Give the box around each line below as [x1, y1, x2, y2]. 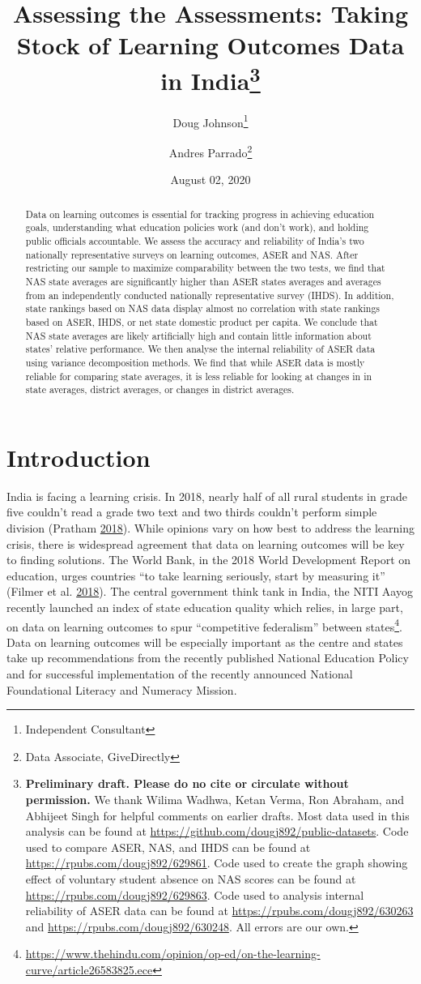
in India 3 [160, 60, 261, 96]
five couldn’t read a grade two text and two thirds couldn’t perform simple [6, 503, 377, 520]
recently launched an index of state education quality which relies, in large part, [6, 599, 403, 615]
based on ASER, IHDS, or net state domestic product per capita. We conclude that [25, 314, 378, 328]
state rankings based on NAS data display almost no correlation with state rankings [25, 302, 381, 315]
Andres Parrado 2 [168, 142, 253, 160]
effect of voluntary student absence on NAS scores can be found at [25, 870, 356, 887]
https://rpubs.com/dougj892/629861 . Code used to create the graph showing [25, 854, 408, 871]
